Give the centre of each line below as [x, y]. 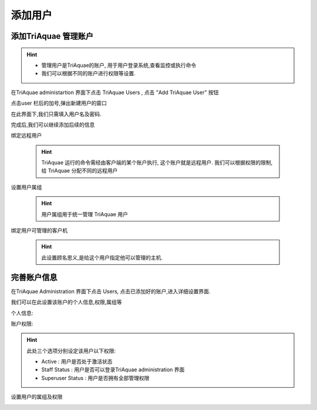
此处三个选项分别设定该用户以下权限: [71, 351]
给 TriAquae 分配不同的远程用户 [80, 171]
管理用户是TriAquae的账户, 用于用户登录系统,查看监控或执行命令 [119, 65]
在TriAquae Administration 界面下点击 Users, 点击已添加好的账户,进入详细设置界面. [111, 291]
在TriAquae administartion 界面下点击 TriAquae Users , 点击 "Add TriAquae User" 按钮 [115, 92]
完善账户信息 [34, 277]
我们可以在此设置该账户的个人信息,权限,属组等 [67, 302]
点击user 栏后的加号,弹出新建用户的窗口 [59, 103]
